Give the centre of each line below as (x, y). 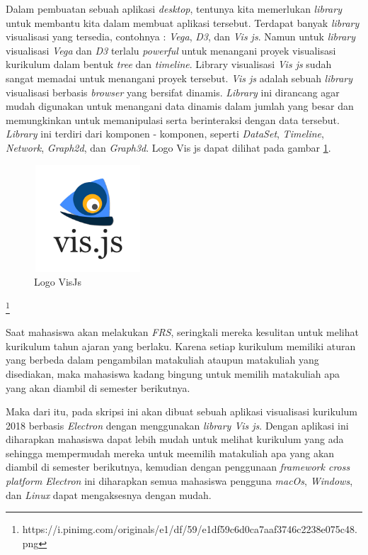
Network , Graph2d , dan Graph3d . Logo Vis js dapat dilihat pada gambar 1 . (168, 147)
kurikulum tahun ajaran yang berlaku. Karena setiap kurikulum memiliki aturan (181, 346)
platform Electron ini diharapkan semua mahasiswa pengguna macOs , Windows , (179, 481)
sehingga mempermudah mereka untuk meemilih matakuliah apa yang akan (170, 453)
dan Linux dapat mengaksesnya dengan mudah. (109, 494)
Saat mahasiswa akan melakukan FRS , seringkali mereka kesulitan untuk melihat (182, 332)
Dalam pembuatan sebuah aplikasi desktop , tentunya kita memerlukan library (174, 9)
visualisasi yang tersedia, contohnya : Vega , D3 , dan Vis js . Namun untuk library (181, 37)
